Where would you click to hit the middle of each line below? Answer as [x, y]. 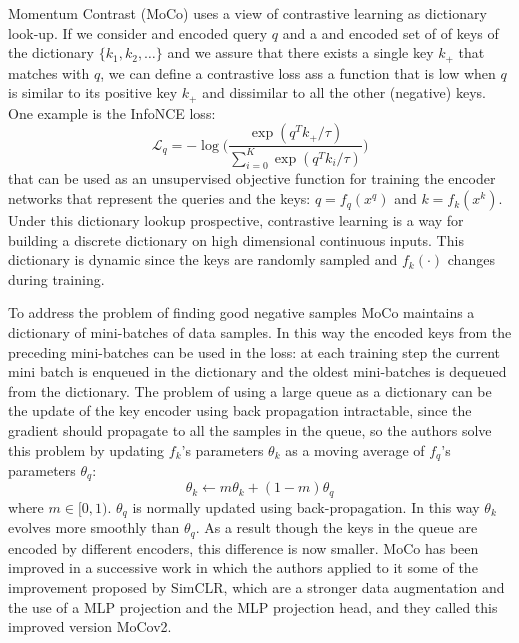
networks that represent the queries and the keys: [159, 198]
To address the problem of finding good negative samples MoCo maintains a [241, 312]
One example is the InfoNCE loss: [112, 112]
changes [471, 259]
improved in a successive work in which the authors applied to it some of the [243, 567]
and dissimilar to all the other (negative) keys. [344, 92]
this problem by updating [86, 449]
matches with [49, 72]
